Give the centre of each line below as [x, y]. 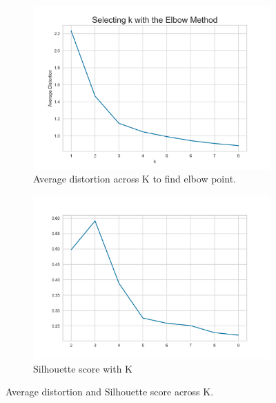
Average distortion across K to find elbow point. [135, 179]
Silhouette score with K [83, 368]
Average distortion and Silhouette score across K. [110, 392]
